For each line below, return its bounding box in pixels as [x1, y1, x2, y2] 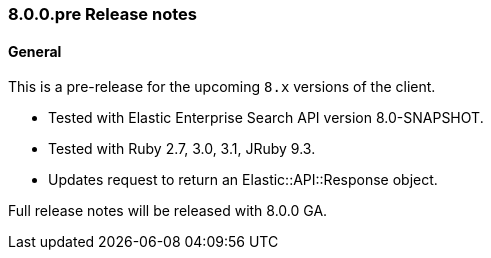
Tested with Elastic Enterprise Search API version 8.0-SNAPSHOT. [48, 109, 484, 127]
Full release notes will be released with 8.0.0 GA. [8, 202, 328, 220]
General [8, 42, 62, 60]
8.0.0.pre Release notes [8, 4, 197, 24]
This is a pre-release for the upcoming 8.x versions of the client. [8, 78, 436, 96]
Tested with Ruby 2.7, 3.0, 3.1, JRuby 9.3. [48, 140, 316, 158]
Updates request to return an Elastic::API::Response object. [48, 171, 438, 189]
